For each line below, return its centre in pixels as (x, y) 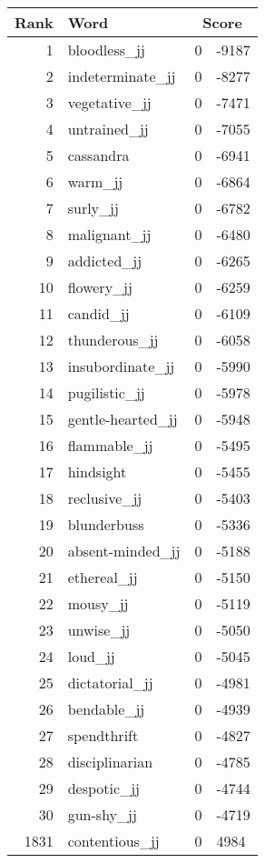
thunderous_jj (113, 340)
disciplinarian (110, 762)
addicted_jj (105, 261)
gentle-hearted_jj (123, 419)
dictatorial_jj (110, 682)
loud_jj (91, 656)
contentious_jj (113, 841)
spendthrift (103, 735)
